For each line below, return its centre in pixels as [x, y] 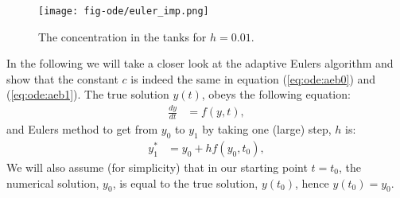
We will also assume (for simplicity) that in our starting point [157, 167]
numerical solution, [53, 182]
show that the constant [62, 78]
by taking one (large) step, [267, 129]
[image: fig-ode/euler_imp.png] [124, 11]
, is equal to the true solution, [185, 182]
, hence [312, 182]
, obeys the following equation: [276, 94]
